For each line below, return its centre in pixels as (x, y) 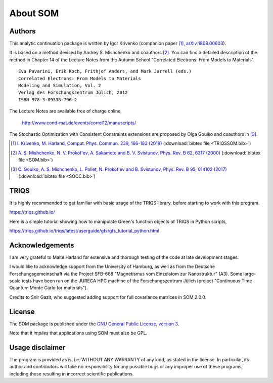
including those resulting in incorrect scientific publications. (72, 374)
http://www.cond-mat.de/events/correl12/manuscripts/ (79, 123)
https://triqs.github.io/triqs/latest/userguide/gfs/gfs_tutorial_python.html (84, 231)
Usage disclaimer (37, 347)
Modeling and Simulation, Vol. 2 (60, 86)
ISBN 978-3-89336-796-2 (48, 100)
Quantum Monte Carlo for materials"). (49, 288)
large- (250, 274)
